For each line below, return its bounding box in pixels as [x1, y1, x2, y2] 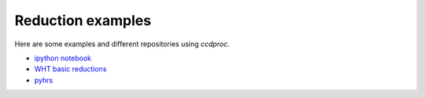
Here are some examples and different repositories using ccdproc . [14, 39, 230, 49]
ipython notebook [34, 53, 92, 63]
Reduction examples [14, 12, 152, 29]
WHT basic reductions [34, 64, 107, 74]
